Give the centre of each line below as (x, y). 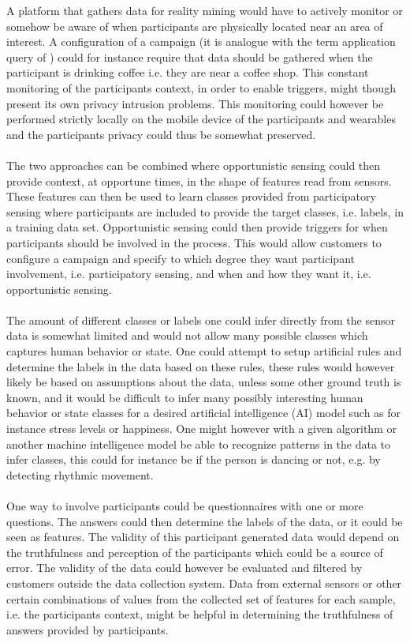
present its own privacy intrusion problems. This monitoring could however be (195, 103)
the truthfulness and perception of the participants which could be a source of (195, 552)
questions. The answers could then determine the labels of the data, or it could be (205, 521)
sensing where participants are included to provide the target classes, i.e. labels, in (205, 211)
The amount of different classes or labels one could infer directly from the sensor (201, 320)
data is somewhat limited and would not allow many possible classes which (187, 335)
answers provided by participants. (88, 629)
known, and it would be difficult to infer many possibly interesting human (185, 397)
